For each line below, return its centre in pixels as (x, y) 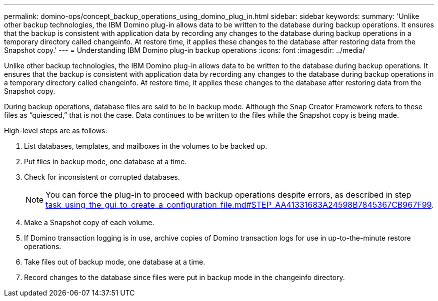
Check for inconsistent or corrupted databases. (102, 177)
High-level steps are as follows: (56, 131)
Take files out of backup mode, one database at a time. (115, 262)
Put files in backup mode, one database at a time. (105, 161)
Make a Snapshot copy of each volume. (89, 222)
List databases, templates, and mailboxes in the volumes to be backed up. (146, 146)
